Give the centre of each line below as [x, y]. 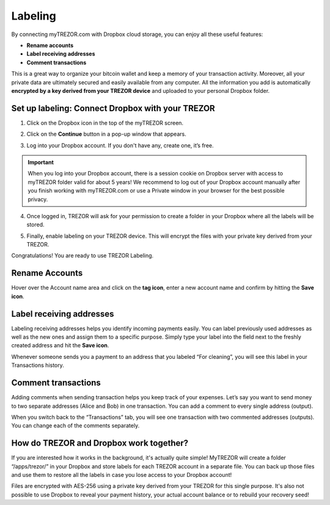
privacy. [38, 199]
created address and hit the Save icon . [60, 345]
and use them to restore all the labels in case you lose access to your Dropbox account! [122, 475]
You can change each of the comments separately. [75, 426]
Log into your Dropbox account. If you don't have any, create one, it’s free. [120, 145]
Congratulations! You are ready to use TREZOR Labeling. [82, 256]
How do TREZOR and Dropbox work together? [100, 443]
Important [41, 162]
